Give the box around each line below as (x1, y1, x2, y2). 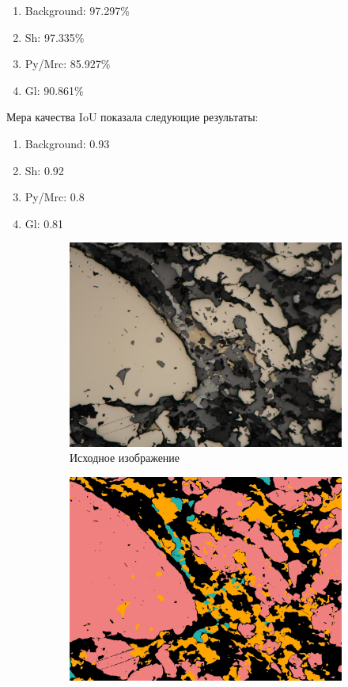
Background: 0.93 (25, 135, 110, 151)
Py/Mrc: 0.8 (25, 189, 85, 205)
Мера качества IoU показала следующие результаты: (6, 109, 259, 125)
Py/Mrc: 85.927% (25, 55, 111, 72)
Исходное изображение (70, 449, 180, 466)
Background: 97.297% (25, 2, 130, 18)
